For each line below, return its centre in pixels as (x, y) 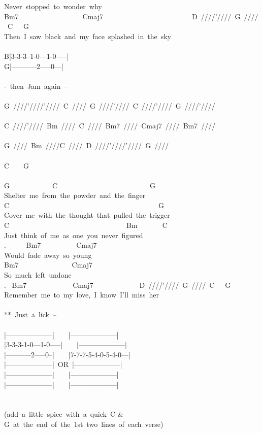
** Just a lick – (30, 314)
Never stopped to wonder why (53, 6)
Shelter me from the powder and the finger (75, 195)
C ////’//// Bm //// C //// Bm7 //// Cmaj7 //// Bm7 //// (110, 126)
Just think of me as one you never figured (74, 235)
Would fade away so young (48, 255)
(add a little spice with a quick (55, 414)
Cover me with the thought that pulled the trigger (87, 215)
